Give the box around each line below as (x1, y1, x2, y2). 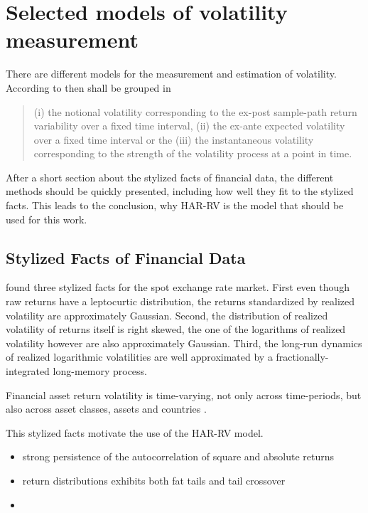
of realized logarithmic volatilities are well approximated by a (6, 349, 273, 364)
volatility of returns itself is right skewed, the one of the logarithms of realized (6, 322, 346, 337)
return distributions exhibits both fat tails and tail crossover (22, 472, 286, 487)
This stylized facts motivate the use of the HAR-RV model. (6, 425, 264, 440)
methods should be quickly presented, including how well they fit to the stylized (6, 184, 354, 199)
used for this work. (6, 211, 87, 226)
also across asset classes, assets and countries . (6, 401, 207, 416)
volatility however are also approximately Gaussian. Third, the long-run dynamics (6, 335, 362, 350)
